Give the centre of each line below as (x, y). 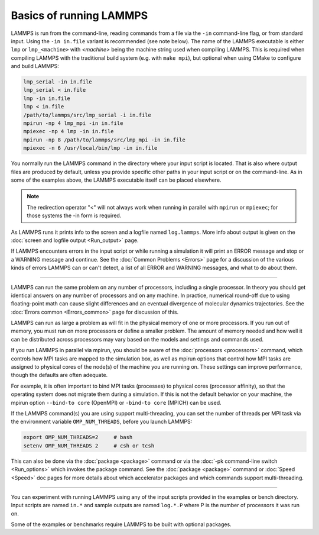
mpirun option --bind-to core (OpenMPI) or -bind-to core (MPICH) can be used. (116, 402)
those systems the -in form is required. (74, 215)
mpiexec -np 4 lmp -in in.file (69, 131)
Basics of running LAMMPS (79, 15)
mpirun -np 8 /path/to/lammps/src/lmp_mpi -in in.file (104, 140)
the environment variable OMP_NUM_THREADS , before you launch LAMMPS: (102, 422)
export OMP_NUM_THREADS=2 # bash (78, 437)
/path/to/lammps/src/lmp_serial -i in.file (87, 115)
